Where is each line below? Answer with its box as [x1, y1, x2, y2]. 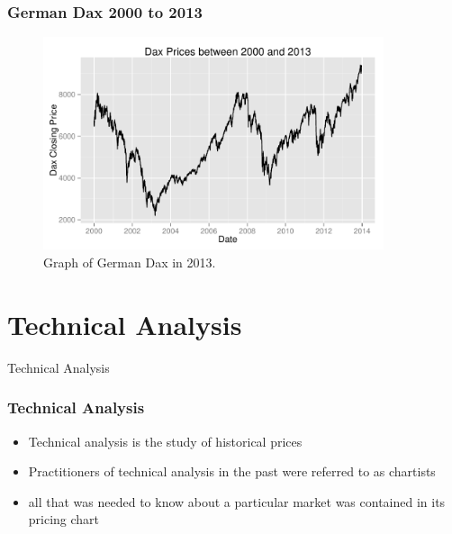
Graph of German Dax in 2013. [43, 253, 216, 272]
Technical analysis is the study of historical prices [28, 431, 303, 450]
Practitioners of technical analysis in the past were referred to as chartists [28, 462, 436, 481]
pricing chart [28, 510, 100, 529]
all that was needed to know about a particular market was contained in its [28, 492, 446, 511]
